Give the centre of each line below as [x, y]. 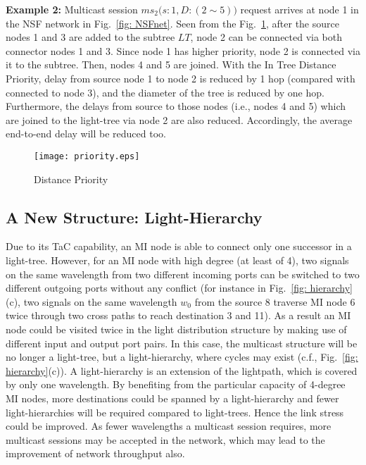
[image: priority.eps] [87, 156]
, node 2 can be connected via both [266, 37]
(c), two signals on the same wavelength [91, 301]
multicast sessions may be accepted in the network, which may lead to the [165, 439]
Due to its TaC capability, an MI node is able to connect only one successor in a [179, 246]
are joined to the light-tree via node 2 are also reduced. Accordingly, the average [179, 119]
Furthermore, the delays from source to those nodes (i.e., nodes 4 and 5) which [176, 106]
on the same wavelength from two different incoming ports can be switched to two [183, 274]
